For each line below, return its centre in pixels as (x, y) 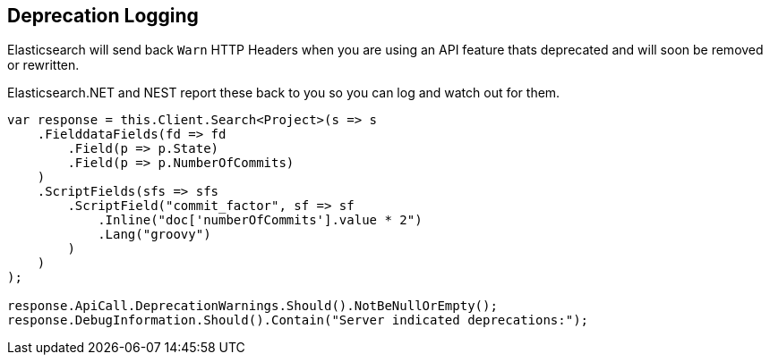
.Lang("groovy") (154, 235)
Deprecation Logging (103, 16)
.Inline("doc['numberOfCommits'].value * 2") (260, 220)
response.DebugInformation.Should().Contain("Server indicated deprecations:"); (298, 320)
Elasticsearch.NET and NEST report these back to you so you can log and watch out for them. (284, 93)
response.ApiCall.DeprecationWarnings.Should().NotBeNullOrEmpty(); (252, 306)
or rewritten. (43, 65)
